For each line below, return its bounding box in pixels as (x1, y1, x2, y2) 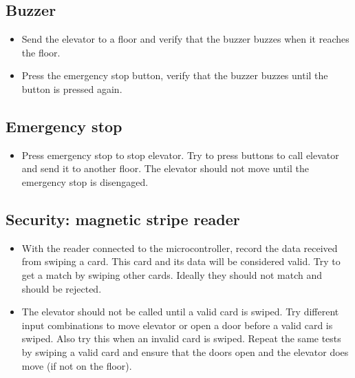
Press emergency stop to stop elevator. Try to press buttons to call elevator (21, 147, 339, 162)
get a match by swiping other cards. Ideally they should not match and (21, 267, 323, 282)
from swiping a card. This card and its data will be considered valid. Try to (21, 254, 341, 269)
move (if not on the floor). (21, 358, 132, 372)
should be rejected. (21, 281, 102, 295)
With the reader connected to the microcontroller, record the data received (21, 240, 338, 255)
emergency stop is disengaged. (21, 174, 149, 189)
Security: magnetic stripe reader (6, 208, 240, 229)
